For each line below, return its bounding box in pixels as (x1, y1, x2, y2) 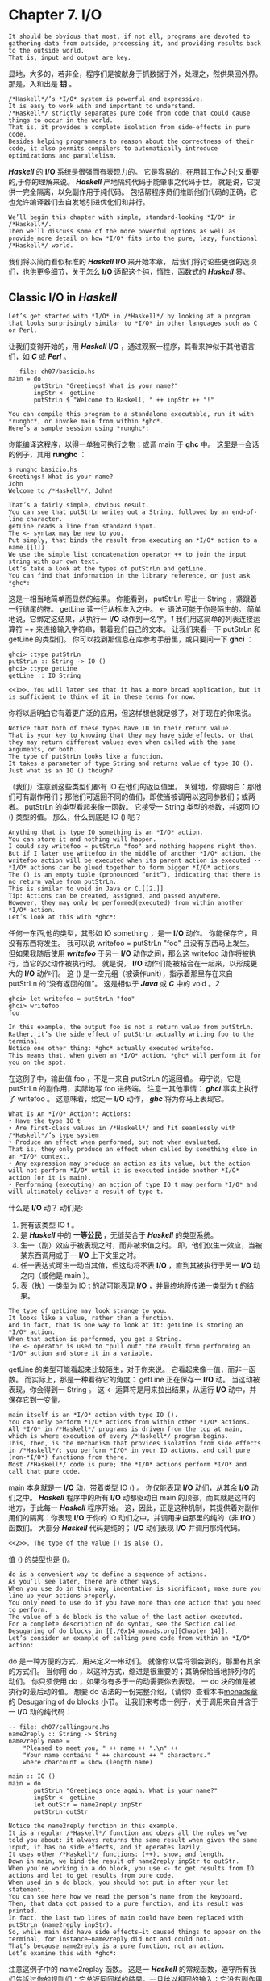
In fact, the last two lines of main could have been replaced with (8, 1913, 243, 1922)
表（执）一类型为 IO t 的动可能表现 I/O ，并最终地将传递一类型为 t (19, 1281, 239, 1290)
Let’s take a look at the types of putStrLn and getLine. (8, 564, 207, 573)
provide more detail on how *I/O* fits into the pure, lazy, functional (8, 234, 258, 242)
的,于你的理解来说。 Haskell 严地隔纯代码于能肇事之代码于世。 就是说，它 (8, 176, 254, 187)
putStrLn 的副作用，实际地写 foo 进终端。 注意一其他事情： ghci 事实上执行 (8, 1083, 259, 1093)
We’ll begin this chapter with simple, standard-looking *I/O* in (8, 212, 236, 221)
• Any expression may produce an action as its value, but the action (8, 1159, 251, 1167)
